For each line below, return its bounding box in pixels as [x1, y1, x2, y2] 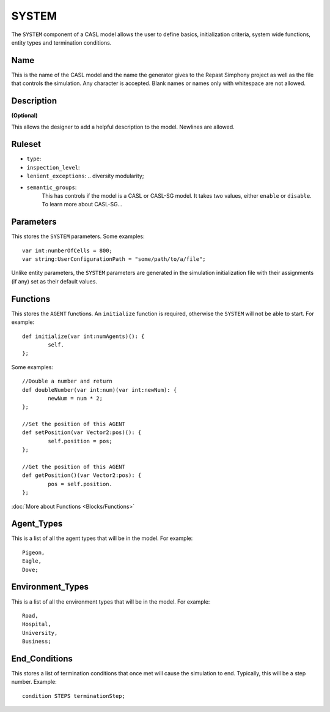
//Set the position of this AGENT [22, 421, 125, 428]
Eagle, [22, 558, 42, 564]
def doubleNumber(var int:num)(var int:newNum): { [22, 386, 177, 393]
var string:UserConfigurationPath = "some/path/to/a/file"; [22, 256, 206, 263]
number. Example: [11, 678, 57, 686]
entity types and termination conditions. [11, 39, 112, 46]
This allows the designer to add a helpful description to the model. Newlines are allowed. [11, 123, 235, 130]
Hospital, [22, 621, 51, 628]
